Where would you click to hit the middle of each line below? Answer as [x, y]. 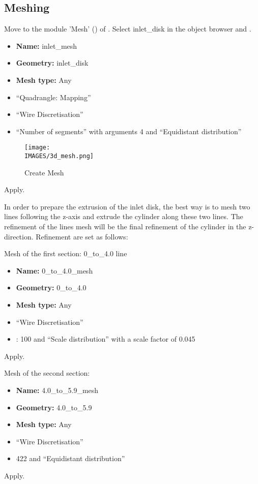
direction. [19, 236]
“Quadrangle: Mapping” [53, 97]
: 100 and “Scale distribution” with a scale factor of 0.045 [106, 339]
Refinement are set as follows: [82, 236]
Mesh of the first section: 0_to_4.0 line [66, 253]
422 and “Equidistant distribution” [70, 458]
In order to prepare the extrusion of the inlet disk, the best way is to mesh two [127, 206]
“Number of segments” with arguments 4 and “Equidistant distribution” [129, 131]
